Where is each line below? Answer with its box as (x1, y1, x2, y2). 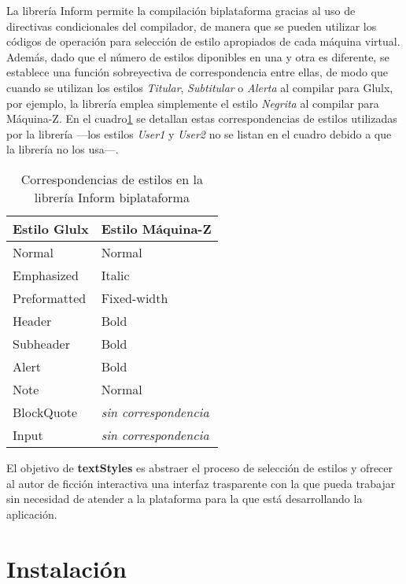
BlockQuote (13, 402, 78, 421)
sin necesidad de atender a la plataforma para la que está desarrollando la (6, 490, 363, 507)
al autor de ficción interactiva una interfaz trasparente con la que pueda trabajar (6, 475, 396, 491)
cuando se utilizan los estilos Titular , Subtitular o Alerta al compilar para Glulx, (6, 79, 393, 95)
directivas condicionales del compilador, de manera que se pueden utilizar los (6, 17, 377, 34)
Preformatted (13, 288, 87, 307)
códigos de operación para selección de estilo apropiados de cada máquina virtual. (6, 33, 400, 50)
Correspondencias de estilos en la (20, 169, 203, 188)
